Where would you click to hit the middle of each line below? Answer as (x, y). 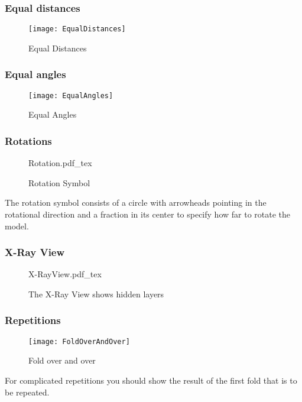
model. (17, 226)
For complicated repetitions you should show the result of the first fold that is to (151, 380)
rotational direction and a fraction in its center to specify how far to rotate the (148, 214)
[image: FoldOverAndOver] (79, 341)
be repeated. (27, 392)
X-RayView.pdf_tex (65, 274)
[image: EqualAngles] (71, 95)
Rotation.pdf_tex (60, 163)
